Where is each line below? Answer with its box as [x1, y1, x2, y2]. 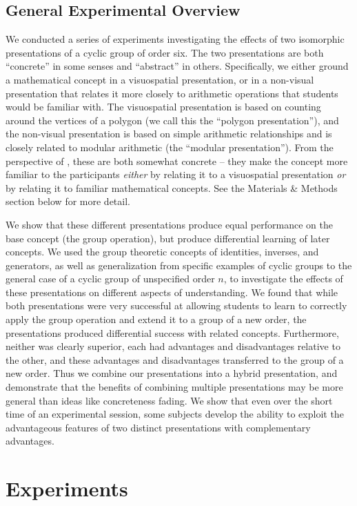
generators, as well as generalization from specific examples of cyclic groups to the [6, 257, 352, 272]
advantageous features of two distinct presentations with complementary [6, 420, 311, 434]
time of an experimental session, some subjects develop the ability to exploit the [6, 407, 344, 421]
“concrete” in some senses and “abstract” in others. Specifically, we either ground [6, 59, 349, 73]
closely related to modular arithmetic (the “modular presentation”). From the [6, 139, 334, 154]
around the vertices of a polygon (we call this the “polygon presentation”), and [6, 113, 339, 127]
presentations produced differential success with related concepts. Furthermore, [6, 325, 339, 340]
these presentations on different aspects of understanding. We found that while [6, 284, 338, 299]
